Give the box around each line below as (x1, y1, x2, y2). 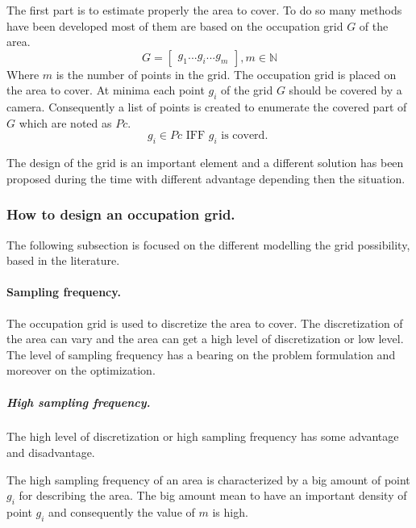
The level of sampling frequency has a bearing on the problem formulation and (6, 346, 396, 362)
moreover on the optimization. (6, 362, 156, 379)
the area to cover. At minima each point (6, 82, 205, 98)
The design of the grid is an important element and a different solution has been (6, 154, 404, 171)
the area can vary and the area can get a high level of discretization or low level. (6, 330, 404, 347)
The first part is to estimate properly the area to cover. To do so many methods (6, 2, 402, 18)
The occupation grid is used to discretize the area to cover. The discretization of (6, 314, 403, 331)
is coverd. (221, 130, 268, 142)
